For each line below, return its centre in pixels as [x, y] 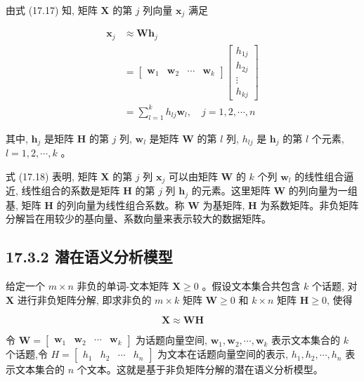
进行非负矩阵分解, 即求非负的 [84, 299]
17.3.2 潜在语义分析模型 [89, 256]
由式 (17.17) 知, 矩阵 [52, 10]
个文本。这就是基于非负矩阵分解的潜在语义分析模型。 [200, 369]
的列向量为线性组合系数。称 [121, 205]
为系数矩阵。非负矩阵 [310, 205]
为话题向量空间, [172, 340]
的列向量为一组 [323, 190]
